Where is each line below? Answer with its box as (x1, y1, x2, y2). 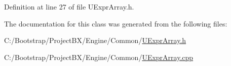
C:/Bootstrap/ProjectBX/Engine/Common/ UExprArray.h (4, 35, 186, 45)
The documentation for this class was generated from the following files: (4, 18, 227, 28)
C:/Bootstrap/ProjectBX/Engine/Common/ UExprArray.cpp (4, 51, 194, 62)
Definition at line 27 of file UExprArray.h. (4, 1, 134, 11)
